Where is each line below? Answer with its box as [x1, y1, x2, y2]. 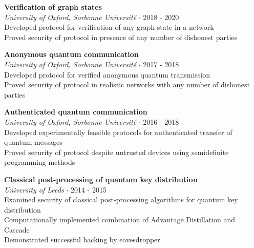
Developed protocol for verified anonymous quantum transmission [4, 69, 210, 80]
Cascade [4, 224, 30, 235]
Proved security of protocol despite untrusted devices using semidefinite [4, 146, 229, 157]
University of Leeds [4, 184, 64, 195]
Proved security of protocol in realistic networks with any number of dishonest [4, 79, 250, 90]
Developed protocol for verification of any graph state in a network [4, 22, 214, 32]
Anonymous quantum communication [4, 49, 139, 60]
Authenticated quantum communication [4, 106, 147, 117]
